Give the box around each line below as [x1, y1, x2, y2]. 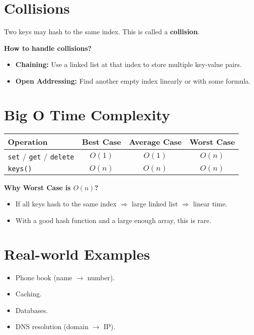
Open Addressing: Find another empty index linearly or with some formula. [15, 75, 251, 86]
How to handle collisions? [4, 43, 92, 53]
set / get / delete [8, 150, 74, 162]
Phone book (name [15, 272, 72, 282]
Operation [8, 135, 48, 147]
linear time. [193, 199, 228, 209]
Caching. [15, 289, 42, 299]
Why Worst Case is [4, 182, 71, 192]
